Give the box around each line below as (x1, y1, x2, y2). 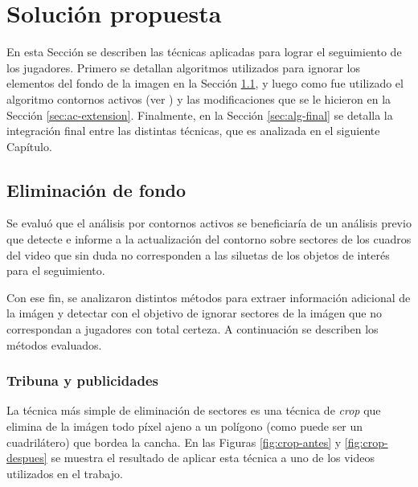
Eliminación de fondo (6, 177, 186, 202)
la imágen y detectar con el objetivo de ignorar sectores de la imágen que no (6, 305, 382, 321)
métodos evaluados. (6, 336, 102, 353)
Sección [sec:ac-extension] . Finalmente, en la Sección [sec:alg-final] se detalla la (6, 106, 393, 123)
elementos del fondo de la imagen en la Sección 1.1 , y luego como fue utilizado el (6, 75, 404, 92)
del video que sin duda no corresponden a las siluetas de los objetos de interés (6, 246, 390, 263)
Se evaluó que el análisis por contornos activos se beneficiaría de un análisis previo (6, 215, 412, 231)
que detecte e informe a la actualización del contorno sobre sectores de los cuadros (6, 231, 412, 248)
